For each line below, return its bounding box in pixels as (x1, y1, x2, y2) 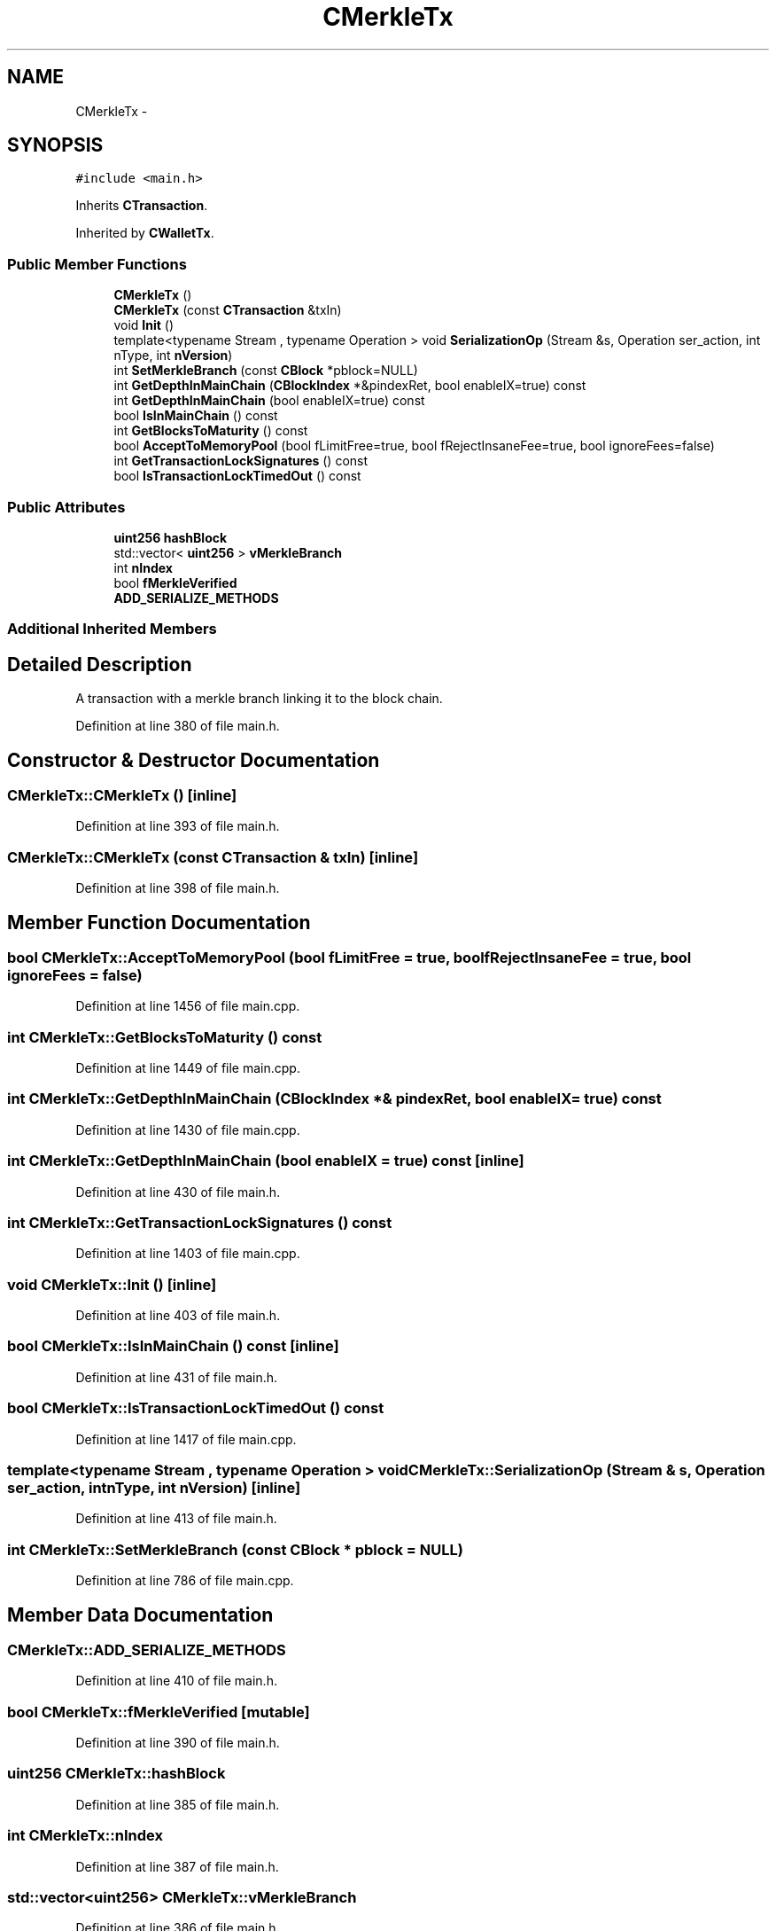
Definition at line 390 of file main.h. (75, 1735, 280, 1751)
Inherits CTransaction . (75, 198, 208, 214)
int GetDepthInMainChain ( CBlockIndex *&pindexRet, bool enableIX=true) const (113, 378, 586, 394)
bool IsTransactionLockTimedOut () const (113, 468, 361, 484)
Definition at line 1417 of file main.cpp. (75, 1431, 297, 1447)
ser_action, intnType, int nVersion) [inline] (7, 1478, 301, 1497)
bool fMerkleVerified (113, 575, 237, 590)
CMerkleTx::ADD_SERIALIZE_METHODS (7, 1640, 286, 1659)
